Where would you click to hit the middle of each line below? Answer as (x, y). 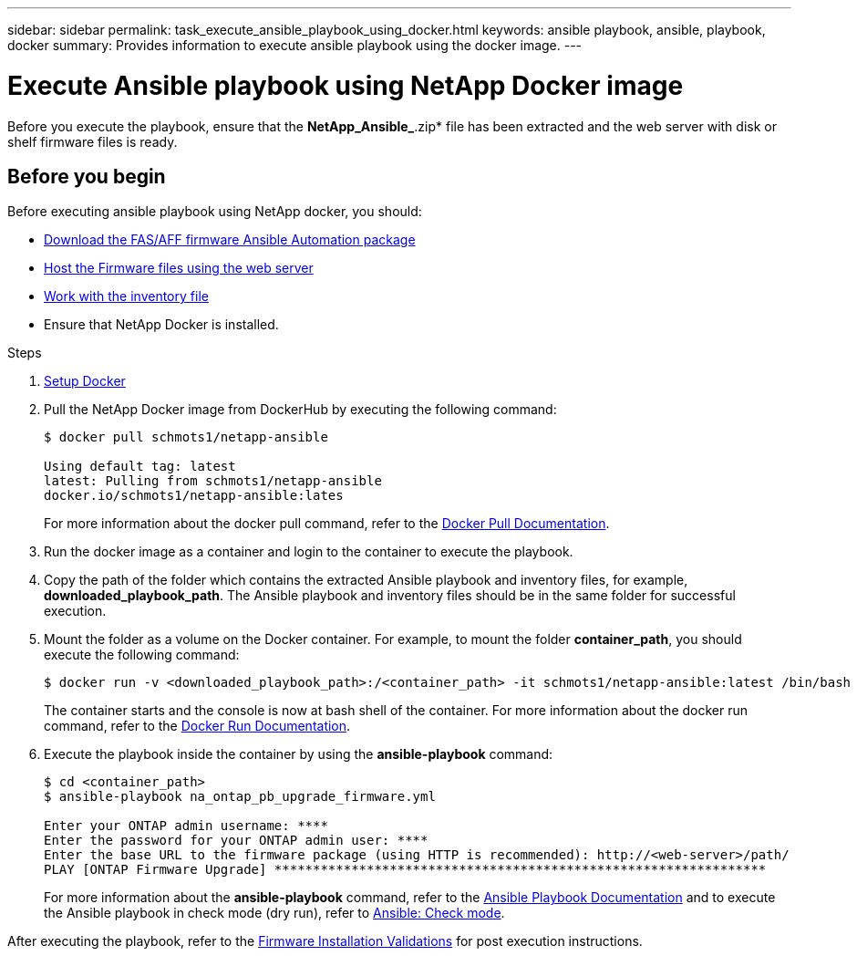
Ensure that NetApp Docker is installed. (161, 325)
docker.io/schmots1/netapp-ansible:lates (194, 496)
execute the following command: (142, 655)
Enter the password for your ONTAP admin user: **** (236, 841)
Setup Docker (85, 381)
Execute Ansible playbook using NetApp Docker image (346, 85)
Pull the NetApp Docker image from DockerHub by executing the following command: (300, 410)
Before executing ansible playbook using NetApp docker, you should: (215, 212)
